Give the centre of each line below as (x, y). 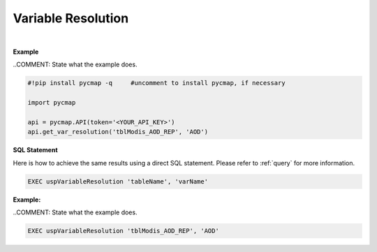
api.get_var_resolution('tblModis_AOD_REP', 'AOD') (118, 132)
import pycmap (52, 103)
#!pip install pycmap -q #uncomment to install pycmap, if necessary (156, 83)
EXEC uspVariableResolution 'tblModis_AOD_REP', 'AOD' (123, 231)
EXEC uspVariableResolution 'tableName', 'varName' (118, 181)
